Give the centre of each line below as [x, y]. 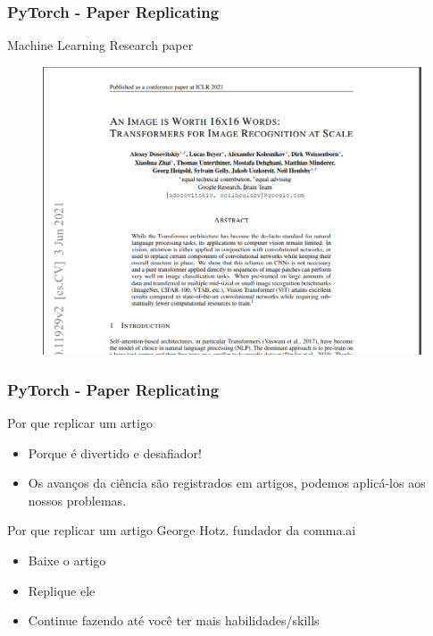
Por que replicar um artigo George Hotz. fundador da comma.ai [182, 530]
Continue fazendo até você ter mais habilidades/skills [174, 620]
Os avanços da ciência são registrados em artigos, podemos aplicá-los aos [227, 483]
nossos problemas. [77, 500]
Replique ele [62, 590]
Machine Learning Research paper [100, 45]
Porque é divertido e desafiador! [115, 452]
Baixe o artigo [67, 560]
